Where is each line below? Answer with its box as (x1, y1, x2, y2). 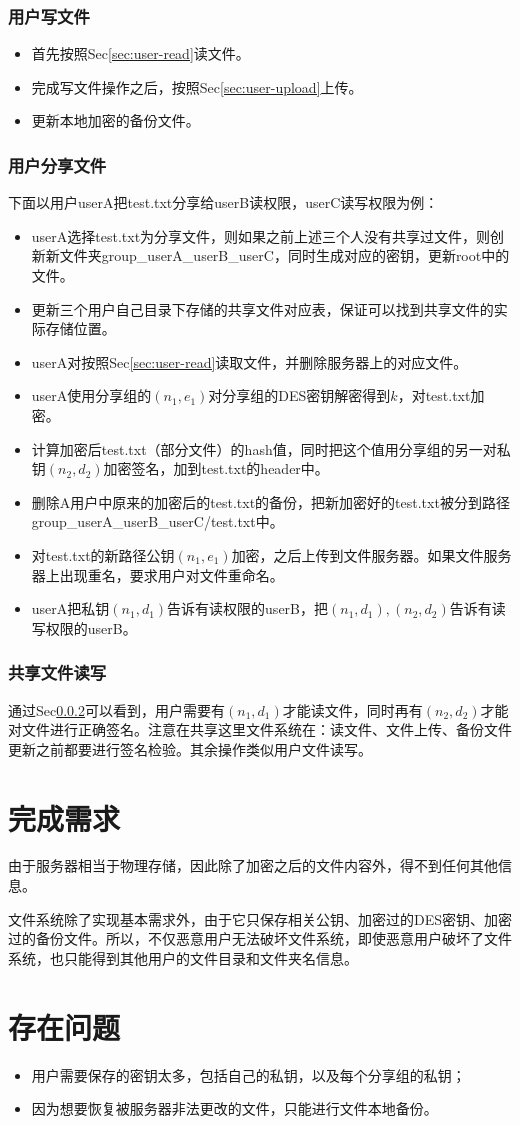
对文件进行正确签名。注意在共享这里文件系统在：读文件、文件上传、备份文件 (8, 719, 512, 740)
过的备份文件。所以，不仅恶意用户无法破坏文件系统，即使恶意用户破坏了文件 (8, 928, 512, 949)
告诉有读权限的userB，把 (167, 598, 328, 619)
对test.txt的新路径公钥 (31, 544, 175, 565)
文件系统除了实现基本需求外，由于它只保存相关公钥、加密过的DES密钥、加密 (8, 908, 513, 929)
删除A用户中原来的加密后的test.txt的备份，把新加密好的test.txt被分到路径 (31, 491, 510, 512)
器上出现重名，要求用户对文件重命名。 (31, 564, 284, 585)
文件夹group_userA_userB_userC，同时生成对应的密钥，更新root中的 (59, 245, 510, 266)
